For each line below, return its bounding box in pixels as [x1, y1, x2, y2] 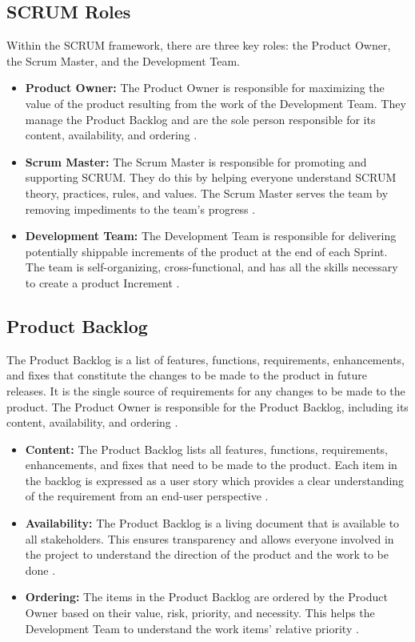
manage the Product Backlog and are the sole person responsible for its [25, 110, 376, 127]
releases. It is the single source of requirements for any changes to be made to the [6, 382, 405, 399]
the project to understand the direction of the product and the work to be [25, 546, 389, 563]
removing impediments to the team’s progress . [25, 200, 256, 217]
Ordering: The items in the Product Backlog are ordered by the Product [25, 588, 388, 605]
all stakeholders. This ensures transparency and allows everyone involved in [25, 530, 394, 547]
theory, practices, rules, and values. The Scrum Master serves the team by [25, 184, 389, 201]
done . [25, 561, 56, 578]
